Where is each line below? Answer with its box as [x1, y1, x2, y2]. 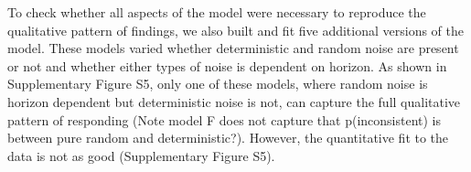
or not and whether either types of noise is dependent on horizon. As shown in [7, 56, 447, 75]
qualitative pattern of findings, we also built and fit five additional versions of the [7, 20, 464, 39]
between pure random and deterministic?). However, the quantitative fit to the [7, 128, 449, 147]
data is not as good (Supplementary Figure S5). [7, 145, 275, 165]
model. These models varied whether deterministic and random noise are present [7, 38, 459, 58]
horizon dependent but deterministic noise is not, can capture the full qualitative [7, 91, 461, 111]
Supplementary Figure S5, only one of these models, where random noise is [7, 74, 428, 93]
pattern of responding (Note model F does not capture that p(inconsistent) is [7, 110, 441, 129]
